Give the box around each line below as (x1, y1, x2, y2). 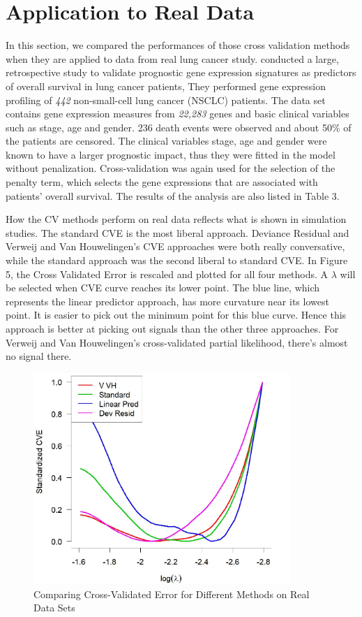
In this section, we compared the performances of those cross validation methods (6, 38, 350, 52)
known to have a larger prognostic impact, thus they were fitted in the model (6, 147, 335, 161)
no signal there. (6, 349, 72, 363)
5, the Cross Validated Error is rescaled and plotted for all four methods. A (6, 266, 329, 281)
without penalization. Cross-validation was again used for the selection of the (6, 161, 335, 175)
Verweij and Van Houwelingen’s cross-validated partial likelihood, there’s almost (6, 335, 348, 349)
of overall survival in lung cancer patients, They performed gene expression (6, 78, 326, 93)
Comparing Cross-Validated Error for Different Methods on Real (33, 586, 310, 601)
